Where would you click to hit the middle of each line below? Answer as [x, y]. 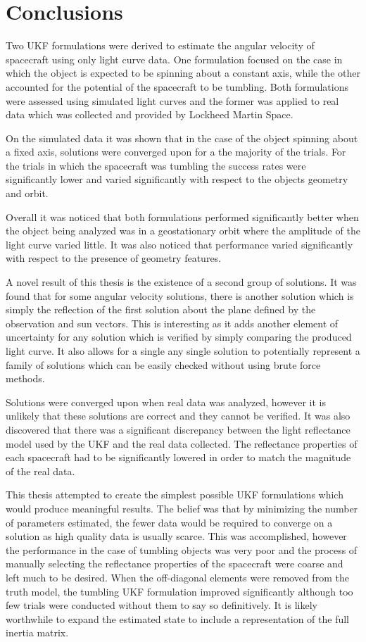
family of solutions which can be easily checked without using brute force [163, 364]
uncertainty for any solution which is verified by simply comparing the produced [179, 337]
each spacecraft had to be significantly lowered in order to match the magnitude [178, 457]
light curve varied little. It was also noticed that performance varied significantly [179, 244]
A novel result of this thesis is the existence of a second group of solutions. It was [181, 282]
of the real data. [40, 471]
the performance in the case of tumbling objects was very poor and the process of [182, 549]
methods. [25, 378]
